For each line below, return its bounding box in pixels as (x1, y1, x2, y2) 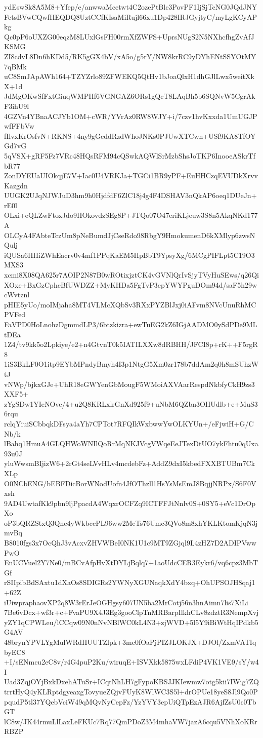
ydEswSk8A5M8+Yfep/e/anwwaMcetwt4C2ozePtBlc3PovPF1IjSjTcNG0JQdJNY (4, 2, 257, 12)
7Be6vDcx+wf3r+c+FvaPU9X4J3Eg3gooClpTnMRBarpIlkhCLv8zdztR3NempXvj (4, 607, 259, 617)
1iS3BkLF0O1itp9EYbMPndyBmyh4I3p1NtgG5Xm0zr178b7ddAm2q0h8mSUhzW (4, 359, 259, 369)
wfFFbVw (4, 121, 34, 131)
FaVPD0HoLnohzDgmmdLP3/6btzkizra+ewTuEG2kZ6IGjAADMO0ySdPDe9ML (4, 319, 257, 329)
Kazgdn (4, 180, 28, 190)
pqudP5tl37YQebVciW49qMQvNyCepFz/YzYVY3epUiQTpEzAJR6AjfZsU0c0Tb (4, 696, 256, 707)
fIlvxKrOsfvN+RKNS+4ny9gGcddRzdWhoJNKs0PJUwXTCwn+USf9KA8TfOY (4, 130, 256, 141)
